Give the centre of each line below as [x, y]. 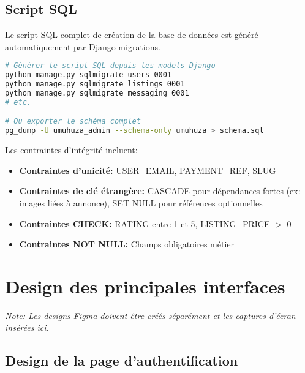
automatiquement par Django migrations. [83, 46]
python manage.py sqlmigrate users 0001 [88, 75]
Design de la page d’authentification [122, 360]
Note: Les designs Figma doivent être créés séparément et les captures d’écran [150, 315]
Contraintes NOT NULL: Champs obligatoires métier [126, 244]
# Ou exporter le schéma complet [73, 122]
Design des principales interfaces [145, 286]
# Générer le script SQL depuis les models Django [110, 66]
